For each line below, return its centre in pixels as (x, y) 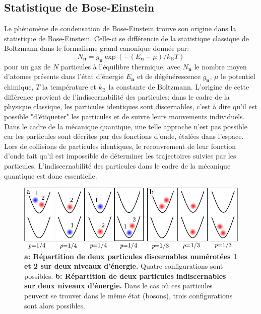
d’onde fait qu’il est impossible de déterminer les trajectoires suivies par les (120, 156)
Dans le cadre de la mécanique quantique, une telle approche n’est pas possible (126, 126)
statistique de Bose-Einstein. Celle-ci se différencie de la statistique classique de (126, 38)
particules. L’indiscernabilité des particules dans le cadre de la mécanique (117, 165)
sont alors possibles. (55, 305)
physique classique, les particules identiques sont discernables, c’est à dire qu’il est (131, 106)
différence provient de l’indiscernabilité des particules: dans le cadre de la (117, 96)
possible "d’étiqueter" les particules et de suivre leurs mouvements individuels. (124, 116)
